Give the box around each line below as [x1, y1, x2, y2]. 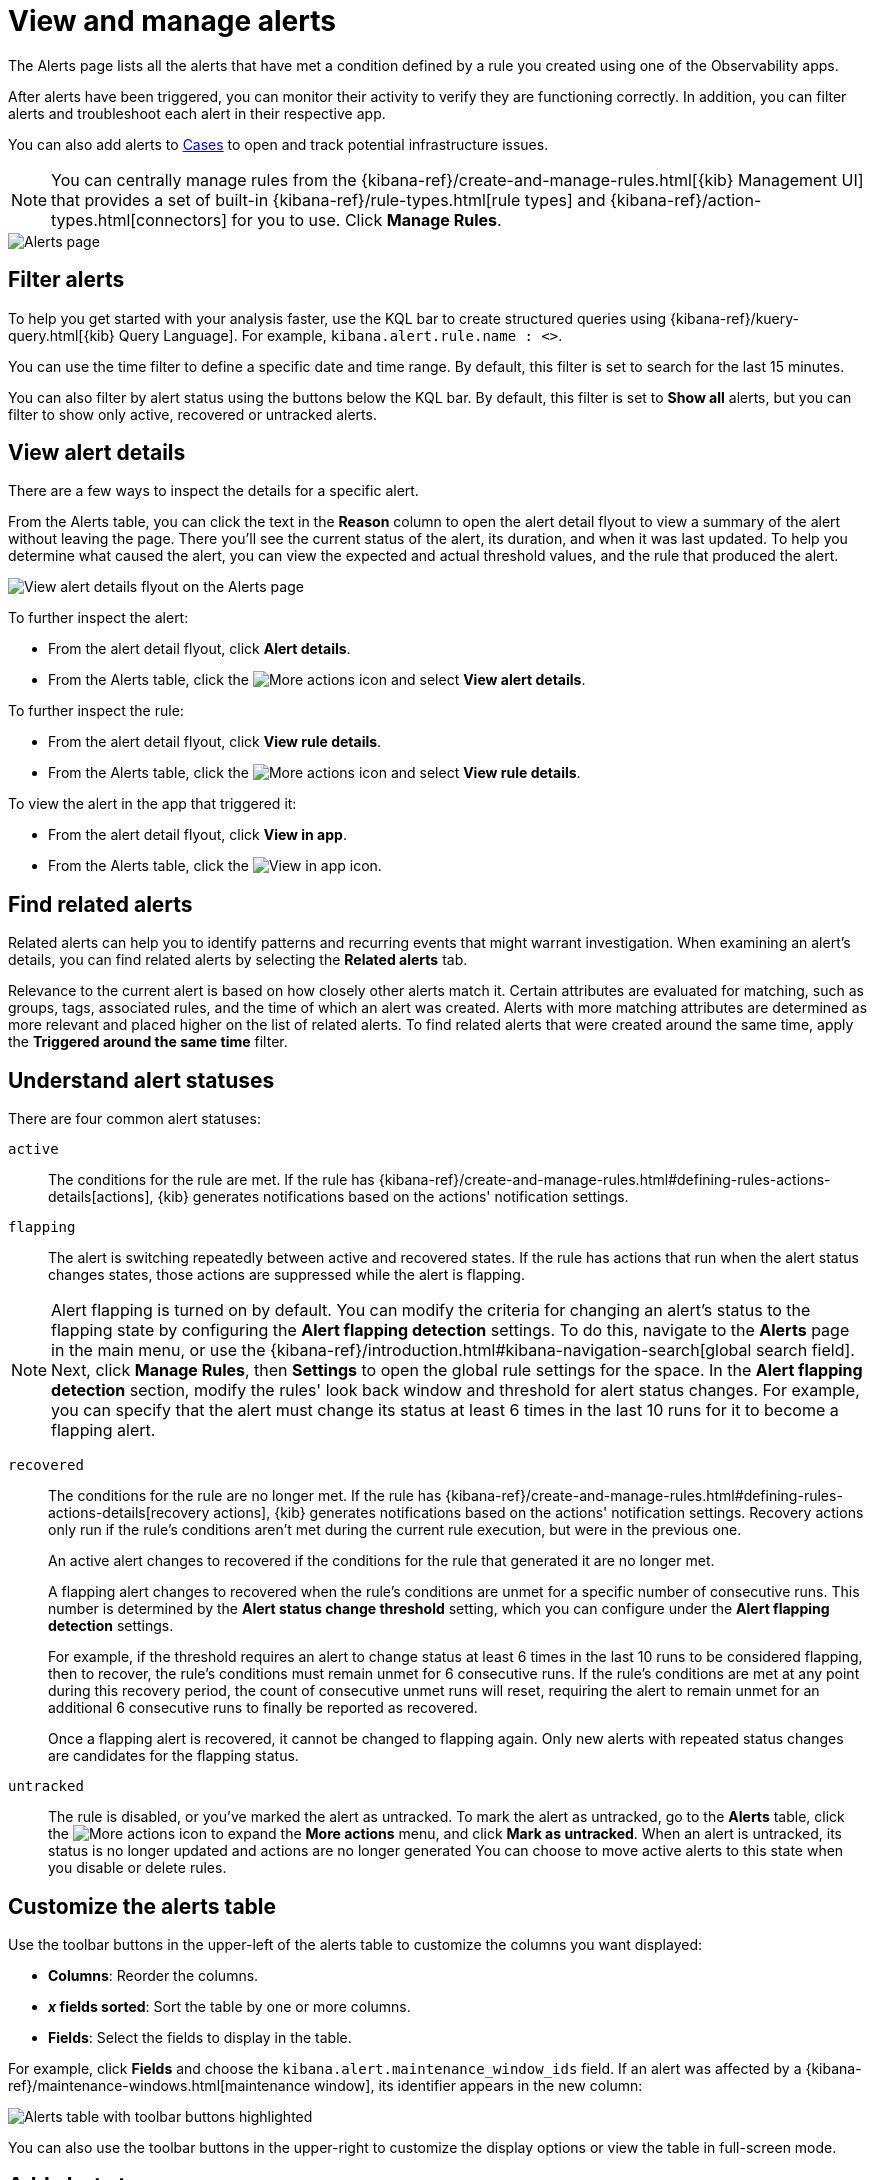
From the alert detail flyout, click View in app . [48, 826, 347, 844]
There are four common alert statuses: [8, 1110, 261, 1128]
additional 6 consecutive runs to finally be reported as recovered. [48, 1699, 478, 1717]
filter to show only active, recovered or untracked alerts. [8, 405, 377, 423]
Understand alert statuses [8, 1067, 275, 1093]
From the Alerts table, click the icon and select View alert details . [48, 671, 586, 689]
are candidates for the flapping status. [48, 1747, 299, 1765]
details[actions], [48, 1188, 154, 1206]
